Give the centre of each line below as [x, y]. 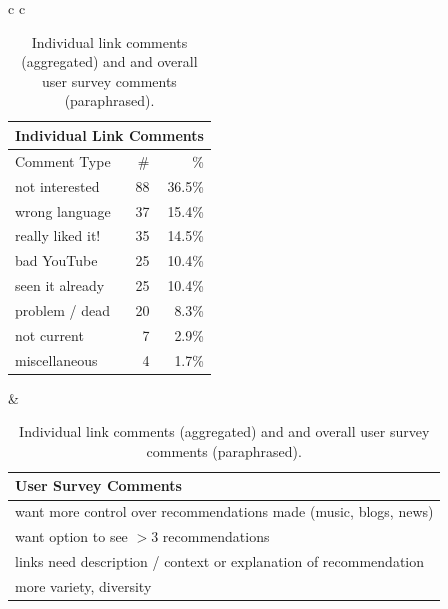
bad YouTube [56, 260]
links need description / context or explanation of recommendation [220, 560]
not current [49, 334]
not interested [57, 185]
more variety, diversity [83, 585]
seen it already [60, 285]
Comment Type [63, 160]
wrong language [63, 210]
